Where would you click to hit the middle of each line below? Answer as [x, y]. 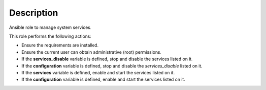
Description [34, 13]
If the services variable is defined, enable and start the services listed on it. [98, 72]
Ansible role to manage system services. [50, 27]
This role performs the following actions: [50, 36]
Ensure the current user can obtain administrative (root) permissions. [91, 52]
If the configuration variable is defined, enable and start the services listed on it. [103, 79]
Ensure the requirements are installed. [60, 45]
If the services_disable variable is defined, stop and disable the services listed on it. [107, 59]
